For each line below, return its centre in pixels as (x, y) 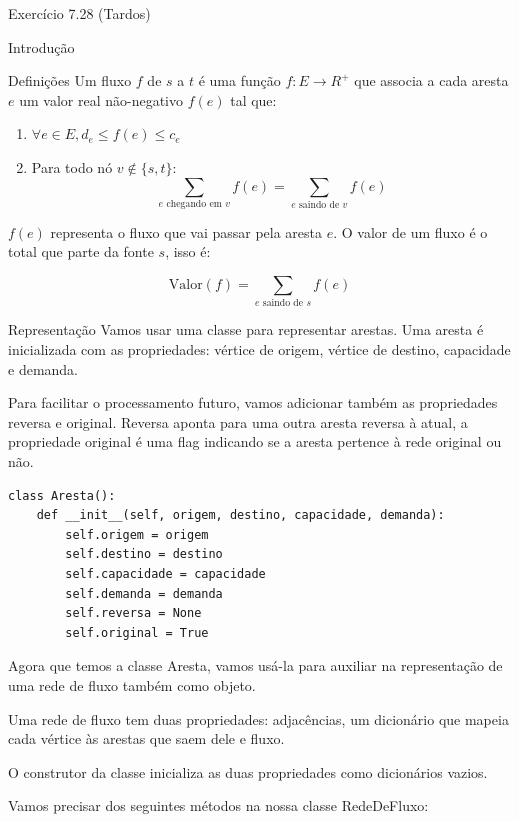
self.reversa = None (133, 613)
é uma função (239, 80)
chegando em (194, 203)
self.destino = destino (144, 554)
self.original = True (137, 632)
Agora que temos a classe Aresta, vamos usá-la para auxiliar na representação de (255, 665)
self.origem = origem (137, 534)
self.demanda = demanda (144, 593)
